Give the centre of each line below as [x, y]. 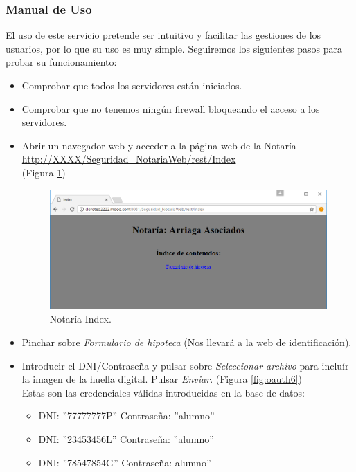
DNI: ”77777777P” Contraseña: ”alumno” [126, 416]
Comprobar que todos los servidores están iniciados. [132, 85]
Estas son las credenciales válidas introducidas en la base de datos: [163, 392]
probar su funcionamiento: [61, 62]
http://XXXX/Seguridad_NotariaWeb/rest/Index [129, 159]
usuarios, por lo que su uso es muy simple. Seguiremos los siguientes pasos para [174, 48]
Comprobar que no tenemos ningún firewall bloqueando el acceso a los [171, 108]
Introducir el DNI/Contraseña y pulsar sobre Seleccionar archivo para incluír [185, 365]
